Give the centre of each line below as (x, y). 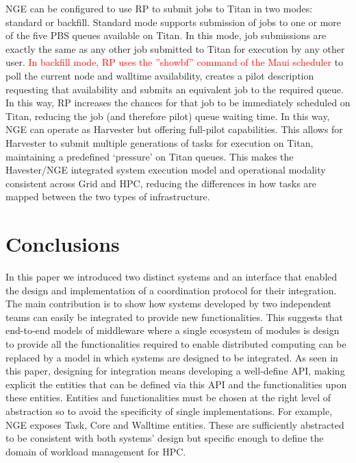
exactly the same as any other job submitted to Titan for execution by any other (175, 48)
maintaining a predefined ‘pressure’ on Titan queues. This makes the (150, 156)
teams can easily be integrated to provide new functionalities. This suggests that (174, 317)
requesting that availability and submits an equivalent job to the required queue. (175, 89)
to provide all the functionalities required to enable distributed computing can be (176, 344)
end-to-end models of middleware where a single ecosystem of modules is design (173, 330)
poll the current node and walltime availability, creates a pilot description (160, 75)
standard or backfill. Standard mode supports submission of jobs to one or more (174, 22)
